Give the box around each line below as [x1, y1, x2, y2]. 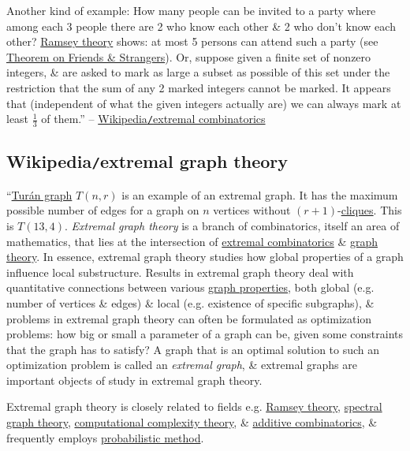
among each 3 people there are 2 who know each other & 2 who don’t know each [6, 17, 396, 34]
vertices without [213, 202, 291, 218]
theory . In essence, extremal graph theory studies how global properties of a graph [6, 248, 404, 265]
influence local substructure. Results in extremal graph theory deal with [6, 263, 354, 280]
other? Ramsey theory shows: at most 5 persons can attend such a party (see [6, 33, 378, 50]
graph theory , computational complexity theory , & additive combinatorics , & [6, 414, 378, 430]
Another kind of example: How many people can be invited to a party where [6, 2, 376, 18]
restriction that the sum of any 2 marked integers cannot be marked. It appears [6, 79, 391, 95]
